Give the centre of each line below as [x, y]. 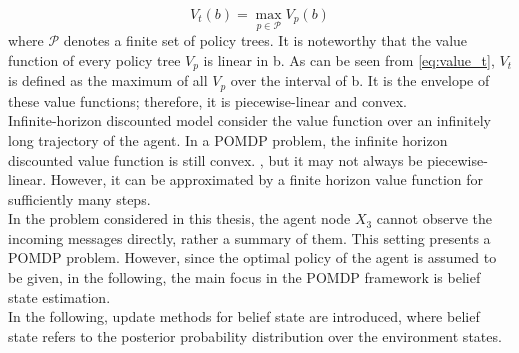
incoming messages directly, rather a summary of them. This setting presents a [249, 237]
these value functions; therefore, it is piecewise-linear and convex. [208, 100]
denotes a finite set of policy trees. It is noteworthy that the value [265, 40]
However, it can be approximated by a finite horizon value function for [267, 179]
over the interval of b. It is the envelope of [360, 80]
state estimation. [59, 296]
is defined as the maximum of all [108, 80]
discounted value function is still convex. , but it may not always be [215, 159]
